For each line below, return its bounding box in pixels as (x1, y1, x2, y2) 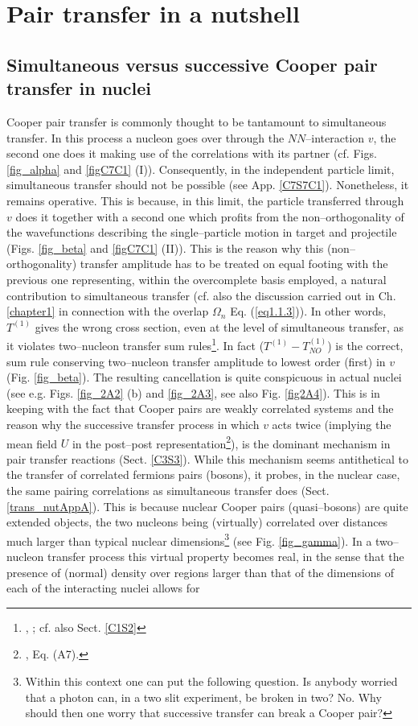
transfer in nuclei (6, 76, 151, 101)
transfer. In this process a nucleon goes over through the (6, 129, 285, 146)
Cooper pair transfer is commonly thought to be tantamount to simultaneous (6, 113, 387, 130)
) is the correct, (327, 336, 404, 353)
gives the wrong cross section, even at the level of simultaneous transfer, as (35, 318, 404, 335)
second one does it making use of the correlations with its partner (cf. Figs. (6, 145, 377, 162)
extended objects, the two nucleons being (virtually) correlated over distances (6, 514, 388, 530)
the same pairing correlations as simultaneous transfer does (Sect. (6, 481, 330, 498)
